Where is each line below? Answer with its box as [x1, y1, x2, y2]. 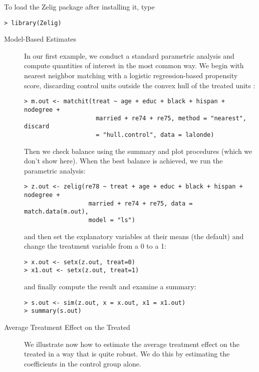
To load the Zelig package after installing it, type [4, 2, 155, 12]
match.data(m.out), [24, 208, 89, 216]
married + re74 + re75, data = [88, 200, 193, 207]
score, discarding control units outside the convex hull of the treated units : [24, 80, 255, 90]
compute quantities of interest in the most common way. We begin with [24, 60, 244, 71]
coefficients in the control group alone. [24, 358, 141, 368]
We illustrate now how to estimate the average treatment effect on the [24, 338, 239, 349]
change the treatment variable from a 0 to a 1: [24, 241, 166, 251]
